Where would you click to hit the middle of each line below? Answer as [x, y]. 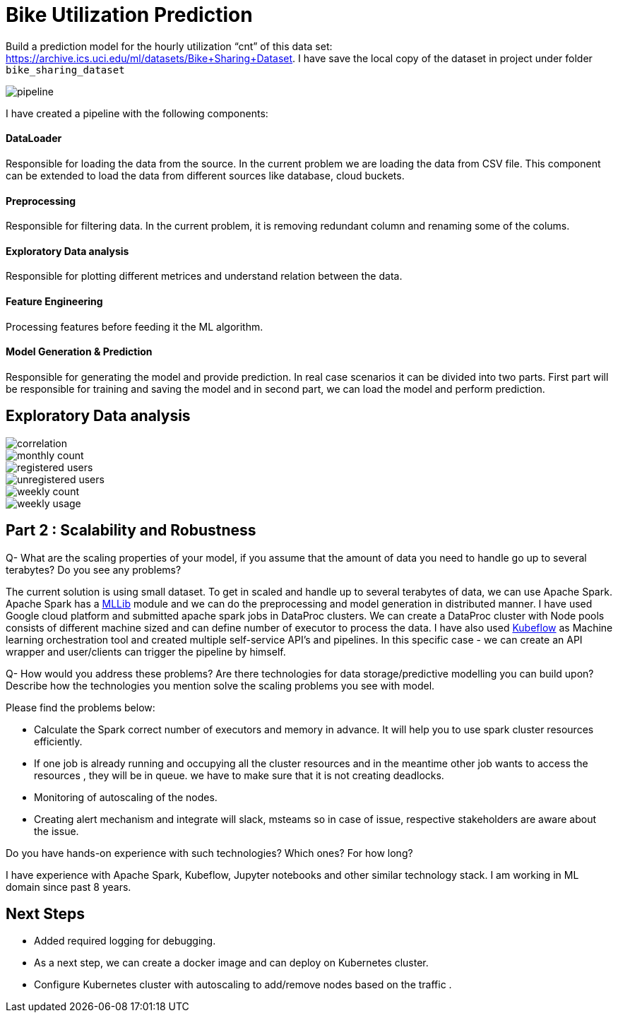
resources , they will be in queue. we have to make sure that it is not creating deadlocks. [239, 775]
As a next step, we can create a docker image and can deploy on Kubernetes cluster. [231, 963]
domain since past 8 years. [69, 887]
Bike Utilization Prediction [129, 15]
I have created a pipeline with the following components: [137, 113]
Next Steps [45, 913]
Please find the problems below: [81, 707]
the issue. [57, 831]
